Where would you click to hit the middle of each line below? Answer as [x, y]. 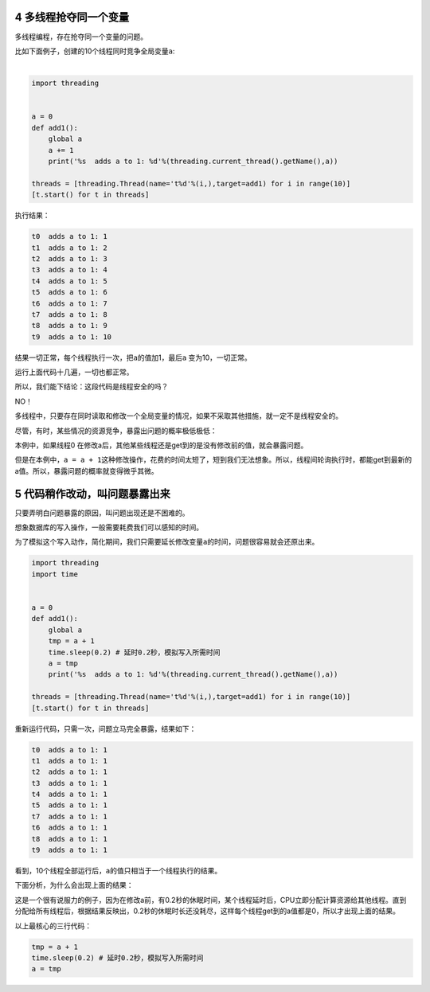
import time [55, 574]
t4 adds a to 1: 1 [69, 795]
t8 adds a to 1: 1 [69, 839]
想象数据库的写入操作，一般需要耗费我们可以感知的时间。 [109, 527]
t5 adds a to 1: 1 [69, 805]
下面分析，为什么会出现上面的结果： [74, 885]
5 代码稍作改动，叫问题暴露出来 [93, 494]
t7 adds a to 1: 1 [69, 816]
